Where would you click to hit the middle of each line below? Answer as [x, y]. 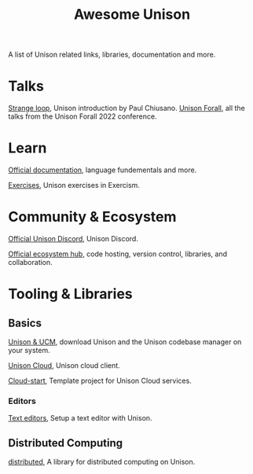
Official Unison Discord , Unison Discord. [73, 239]
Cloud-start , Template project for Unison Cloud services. [100, 380]
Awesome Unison [132, 15]
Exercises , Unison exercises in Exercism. [74, 186]
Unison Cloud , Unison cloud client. [64, 366]
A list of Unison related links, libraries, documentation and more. [112, 55]
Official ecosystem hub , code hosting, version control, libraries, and [118, 254]
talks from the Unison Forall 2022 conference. [82, 116]
